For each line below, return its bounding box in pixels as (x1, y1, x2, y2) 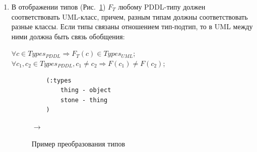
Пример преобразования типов (31, 138, 125, 148)
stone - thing (60, 96, 108, 104)
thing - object (60, 87, 111, 94)
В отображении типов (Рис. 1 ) (11, 2, 106, 12)
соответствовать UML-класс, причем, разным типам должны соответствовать (11, 11, 248, 22)
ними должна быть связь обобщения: (11, 31, 125, 41)
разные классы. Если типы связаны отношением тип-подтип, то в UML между (11, 21, 253, 32)
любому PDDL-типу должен (118, 2, 206, 12)
